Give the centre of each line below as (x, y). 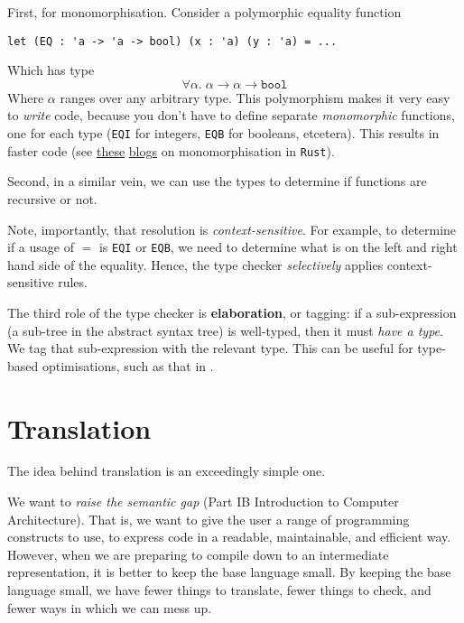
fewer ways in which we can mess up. (110, 607)
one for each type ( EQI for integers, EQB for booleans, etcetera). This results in (223, 133)
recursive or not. (52, 198)
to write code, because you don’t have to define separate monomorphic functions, (231, 115)
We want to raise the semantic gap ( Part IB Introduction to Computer (203, 502)
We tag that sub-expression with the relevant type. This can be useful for (210, 348)
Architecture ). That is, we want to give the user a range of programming (209, 519)
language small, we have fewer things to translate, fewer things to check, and (219, 590)
